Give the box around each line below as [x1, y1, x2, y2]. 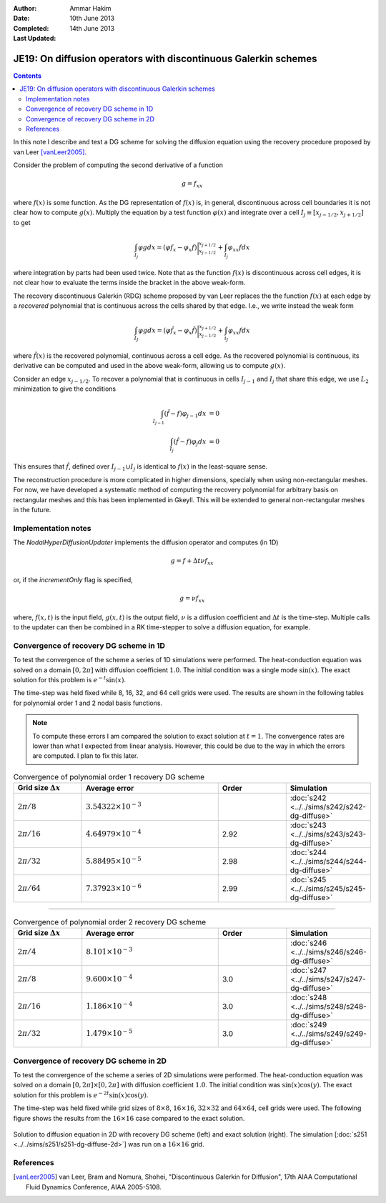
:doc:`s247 [290, 965, 327, 975]
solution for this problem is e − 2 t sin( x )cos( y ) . [13, 1090, 149, 1099]
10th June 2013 [69, 14, 114, 23]
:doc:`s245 [289, 875, 327, 885]
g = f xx [181, 179, 203, 189]
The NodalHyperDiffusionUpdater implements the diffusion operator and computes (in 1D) [13, 538, 279, 546]
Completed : [13, 24, 49, 32]
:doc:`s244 [289, 847, 327, 857]
